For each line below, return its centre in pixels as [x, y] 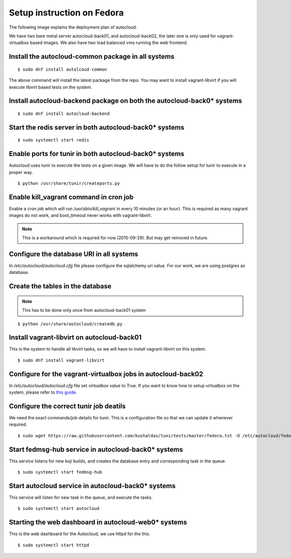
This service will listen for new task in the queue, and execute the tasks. [81, 497]
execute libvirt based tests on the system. [51, 87]
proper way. [21, 172]
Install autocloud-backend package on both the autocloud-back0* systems [126, 101]
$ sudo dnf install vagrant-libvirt [61, 360]
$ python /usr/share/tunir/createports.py [69, 183]
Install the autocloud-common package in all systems [92, 56]
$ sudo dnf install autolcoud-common [63, 69]
